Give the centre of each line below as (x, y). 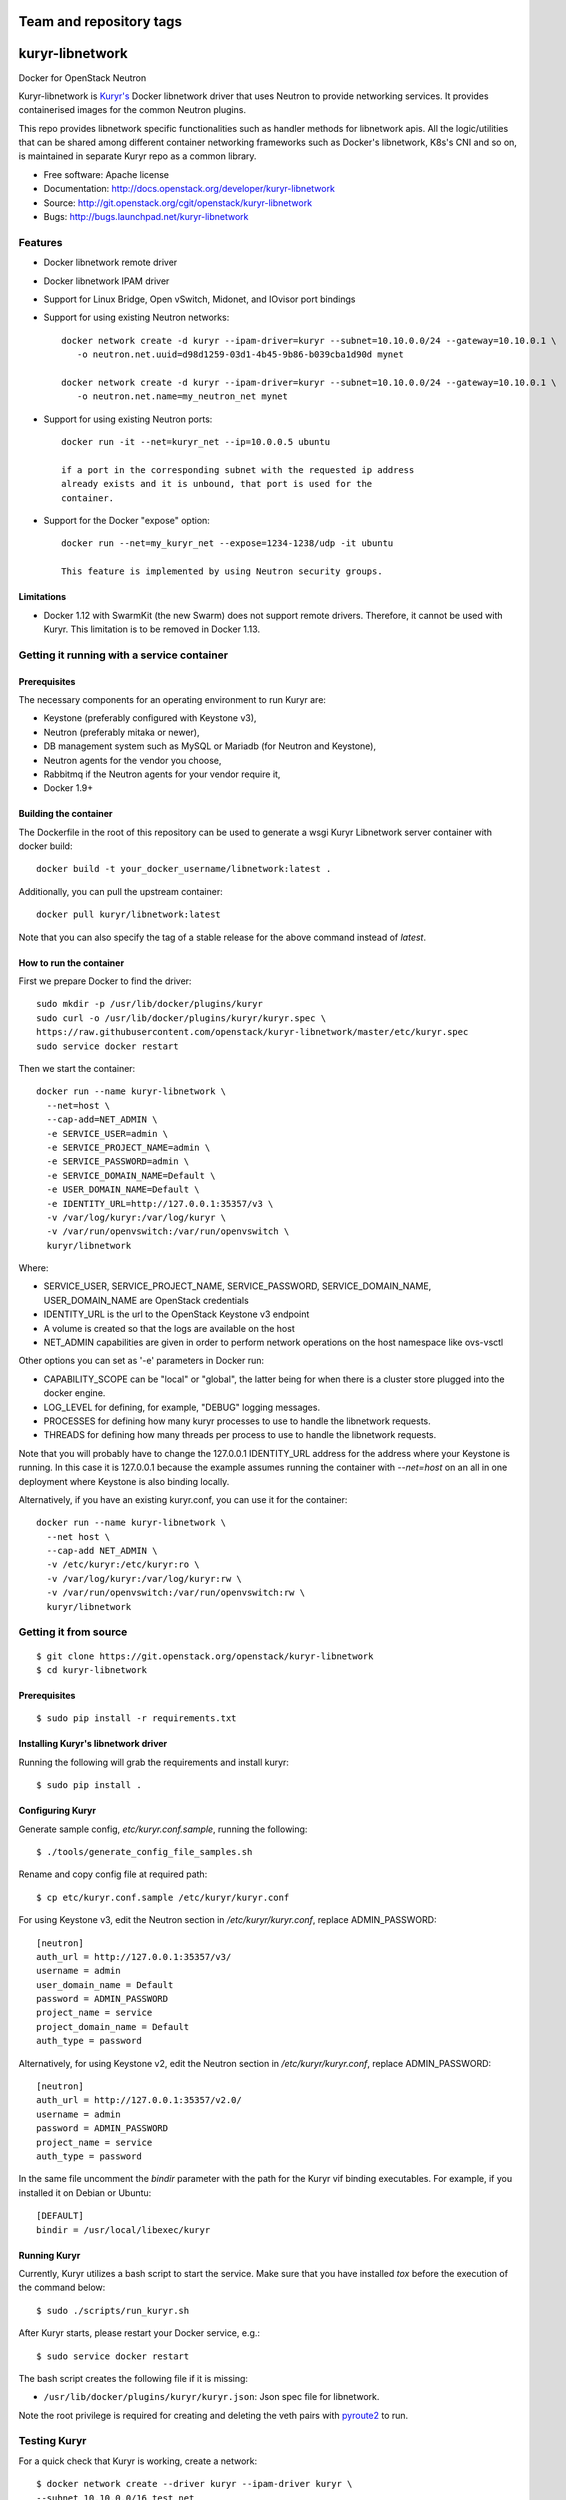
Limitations (42, 597)
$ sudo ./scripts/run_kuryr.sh (113, 2310)
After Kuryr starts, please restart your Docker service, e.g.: (139, 2333)
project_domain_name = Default (113, 2026)
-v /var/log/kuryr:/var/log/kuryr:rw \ (144, 1578)
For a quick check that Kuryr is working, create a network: (138, 2461)
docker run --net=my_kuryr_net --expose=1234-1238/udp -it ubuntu (227, 543)
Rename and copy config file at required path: (113, 1874)
